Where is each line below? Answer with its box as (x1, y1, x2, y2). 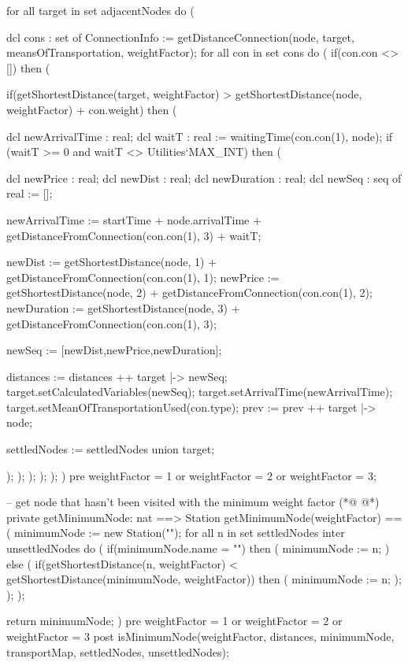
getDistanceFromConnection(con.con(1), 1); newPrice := (6, 268, 280, 285)
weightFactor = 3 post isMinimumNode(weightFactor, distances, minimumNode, (6, 628, 395, 644)
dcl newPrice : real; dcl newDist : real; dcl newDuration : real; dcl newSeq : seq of (6, 169, 402, 186)
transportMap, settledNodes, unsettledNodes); (6, 643, 229, 660)
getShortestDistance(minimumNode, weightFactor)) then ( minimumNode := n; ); (6, 571, 402, 587)
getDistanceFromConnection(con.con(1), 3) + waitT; (6, 227, 261, 243)
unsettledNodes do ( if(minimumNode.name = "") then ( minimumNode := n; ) (6, 540, 390, 557)
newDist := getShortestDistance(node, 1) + (6, 253, 217, 270)
